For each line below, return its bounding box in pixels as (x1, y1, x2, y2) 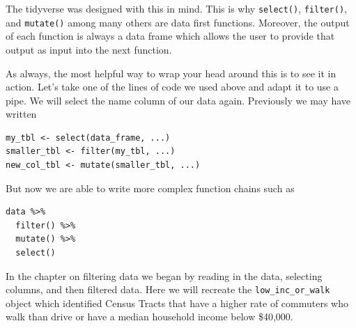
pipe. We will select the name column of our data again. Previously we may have (6, 93, 351, 107)
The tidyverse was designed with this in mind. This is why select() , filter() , (6, 1, 347, 15)
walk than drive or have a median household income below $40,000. (6, 309, 293, 324)
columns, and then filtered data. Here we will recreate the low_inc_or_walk (6, 282, 330, 297)
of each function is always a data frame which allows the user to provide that (6, 29, 335, 43)
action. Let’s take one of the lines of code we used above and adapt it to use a (6, 79, 339, 94)
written (6, 107, 37, 121)
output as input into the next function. (6, 42, 172, 56)
